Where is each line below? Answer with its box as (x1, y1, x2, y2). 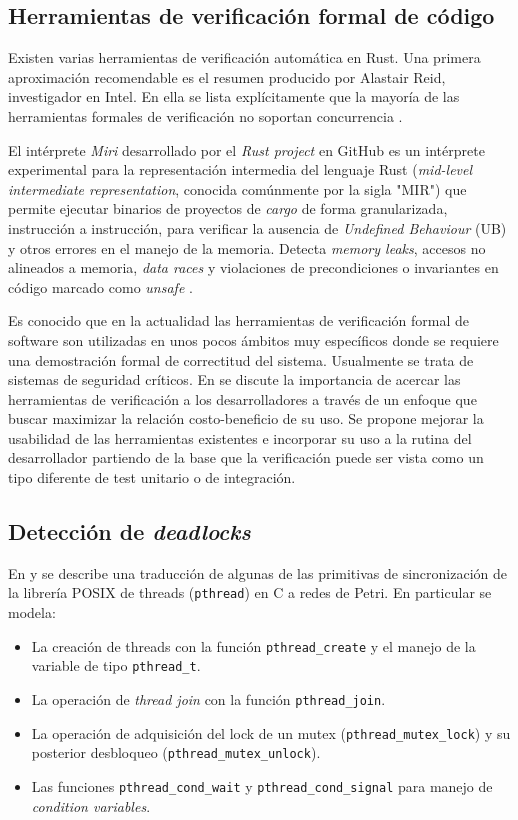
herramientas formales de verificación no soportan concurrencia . (8, 105, 403, 126)
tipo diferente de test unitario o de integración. (8, 467, 296, 488)
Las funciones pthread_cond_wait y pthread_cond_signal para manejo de (31, 776, 493, 796)
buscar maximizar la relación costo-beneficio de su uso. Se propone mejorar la (8, 408, 484, 429)
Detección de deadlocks (8, 516, 251, 547)
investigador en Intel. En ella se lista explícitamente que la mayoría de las (8, 86, 460, 107)
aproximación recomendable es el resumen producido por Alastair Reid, (8, 66, 446, 87)
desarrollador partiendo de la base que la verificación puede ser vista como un (8, 447, 484, 468)
